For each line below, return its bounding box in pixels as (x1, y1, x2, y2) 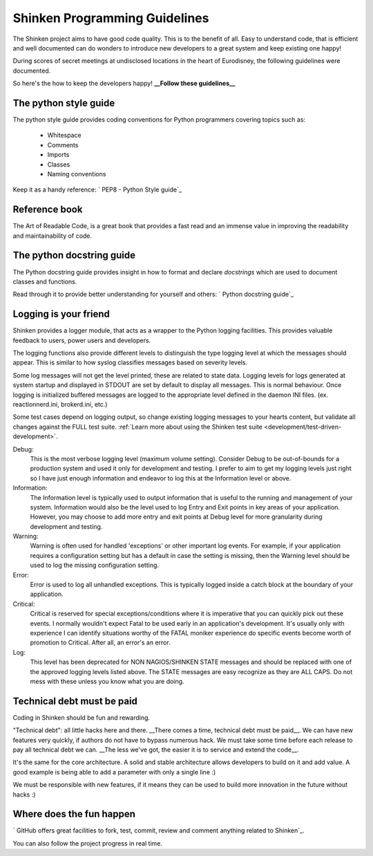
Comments (47, 140, 79, 149)
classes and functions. (12, 277, 77, 286)
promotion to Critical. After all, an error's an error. (30, 638, 171, 646)
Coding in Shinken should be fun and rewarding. (12, 713, 151, 722)
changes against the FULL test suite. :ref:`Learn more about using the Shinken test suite (12, 422, 262, 431)
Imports (47, 151, 70, 159)
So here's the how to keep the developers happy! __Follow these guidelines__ (12, 80, 236, 88)
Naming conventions (47, 169, 106, 178)
